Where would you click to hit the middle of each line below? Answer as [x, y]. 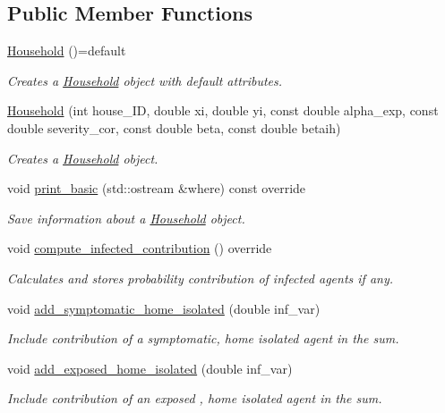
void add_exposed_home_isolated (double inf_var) [150, 368]
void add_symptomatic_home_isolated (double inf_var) [164, 308]
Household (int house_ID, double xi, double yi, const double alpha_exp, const [223, 110]
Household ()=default [67, 51]
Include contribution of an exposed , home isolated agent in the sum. [195, 398]
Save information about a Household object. [126, 218]
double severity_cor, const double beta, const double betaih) [174, 127]
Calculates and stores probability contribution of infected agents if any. [201, 278]
